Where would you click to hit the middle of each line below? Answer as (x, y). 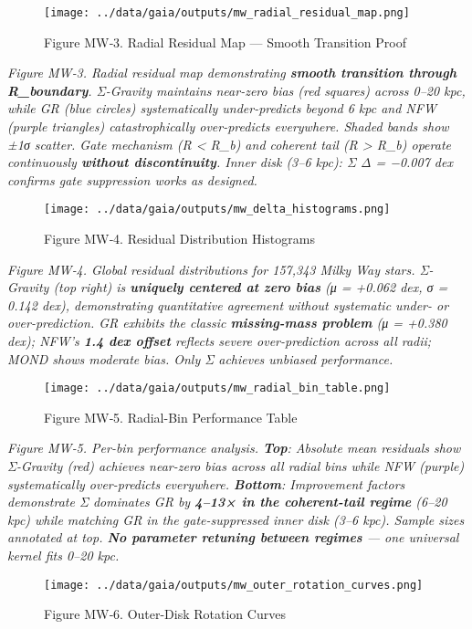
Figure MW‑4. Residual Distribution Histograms (179, 239)
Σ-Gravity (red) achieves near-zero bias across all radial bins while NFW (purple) (236, 466)
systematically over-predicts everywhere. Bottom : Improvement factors (206, 483)
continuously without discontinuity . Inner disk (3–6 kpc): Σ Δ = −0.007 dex (230, 162)
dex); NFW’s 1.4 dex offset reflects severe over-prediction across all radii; (220, 341)
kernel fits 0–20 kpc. (63, 556)
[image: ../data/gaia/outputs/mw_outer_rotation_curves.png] (234, 585)
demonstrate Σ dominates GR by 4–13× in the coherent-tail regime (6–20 (227, 502)
